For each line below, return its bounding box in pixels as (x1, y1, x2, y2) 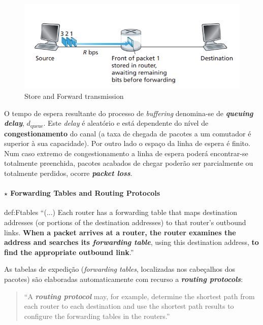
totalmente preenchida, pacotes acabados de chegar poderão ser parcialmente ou (4, 158, 253, 168)
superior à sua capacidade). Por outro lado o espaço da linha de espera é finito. (4, 138, 250, 149)
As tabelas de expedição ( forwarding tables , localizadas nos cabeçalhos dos (4, 264, 235, 274)
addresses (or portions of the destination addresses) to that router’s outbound (4, 216, 246, 227)
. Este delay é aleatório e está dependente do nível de (43, 118, 209, 128)
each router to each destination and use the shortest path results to (24, 301, 234, 311)
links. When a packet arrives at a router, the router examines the (4, 227, 236, 237)
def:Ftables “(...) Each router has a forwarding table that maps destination (4, 207, 238, 218)
